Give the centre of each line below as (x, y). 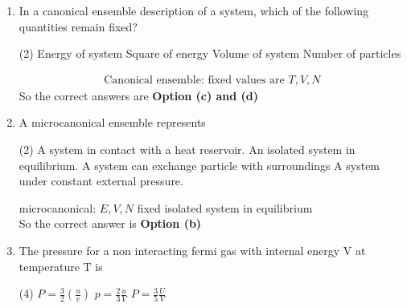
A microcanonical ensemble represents (112, 122)
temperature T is (61, 266)
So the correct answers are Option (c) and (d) (139, 95)
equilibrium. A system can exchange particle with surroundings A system (199, 165)
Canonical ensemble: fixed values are (194, 80)
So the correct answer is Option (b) (110, 223)
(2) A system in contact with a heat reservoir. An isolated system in (187, 149)
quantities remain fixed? (78, 26)
